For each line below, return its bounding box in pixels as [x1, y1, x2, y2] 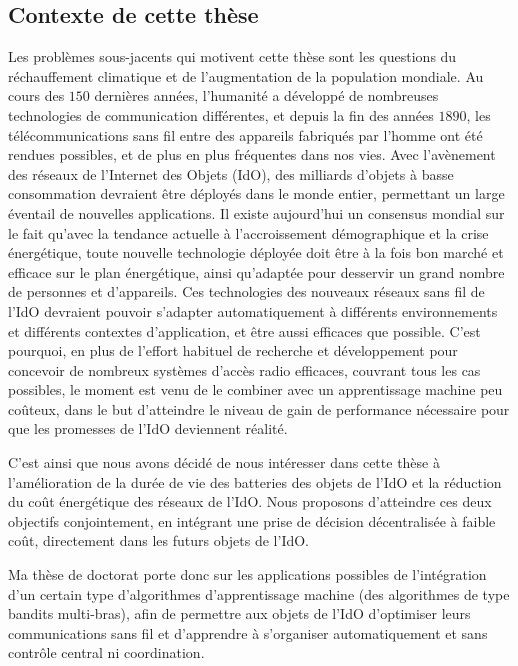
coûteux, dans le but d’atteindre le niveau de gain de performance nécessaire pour [8, 398, 510, 419]
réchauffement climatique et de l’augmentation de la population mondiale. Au [8, 65, 484, 86]
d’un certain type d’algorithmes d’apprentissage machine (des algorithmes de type [8, 583, 510, 604]
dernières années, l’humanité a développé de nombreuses [94, 85, 439, 106]
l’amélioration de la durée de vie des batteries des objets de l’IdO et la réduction [8, 471, 502, 492]
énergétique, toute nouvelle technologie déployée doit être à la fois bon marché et [8, 242, 504, 263]
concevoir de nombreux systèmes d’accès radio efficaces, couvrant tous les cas [8, 359, 481, 380]
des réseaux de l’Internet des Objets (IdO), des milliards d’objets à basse [8, 163, 454, 184]
